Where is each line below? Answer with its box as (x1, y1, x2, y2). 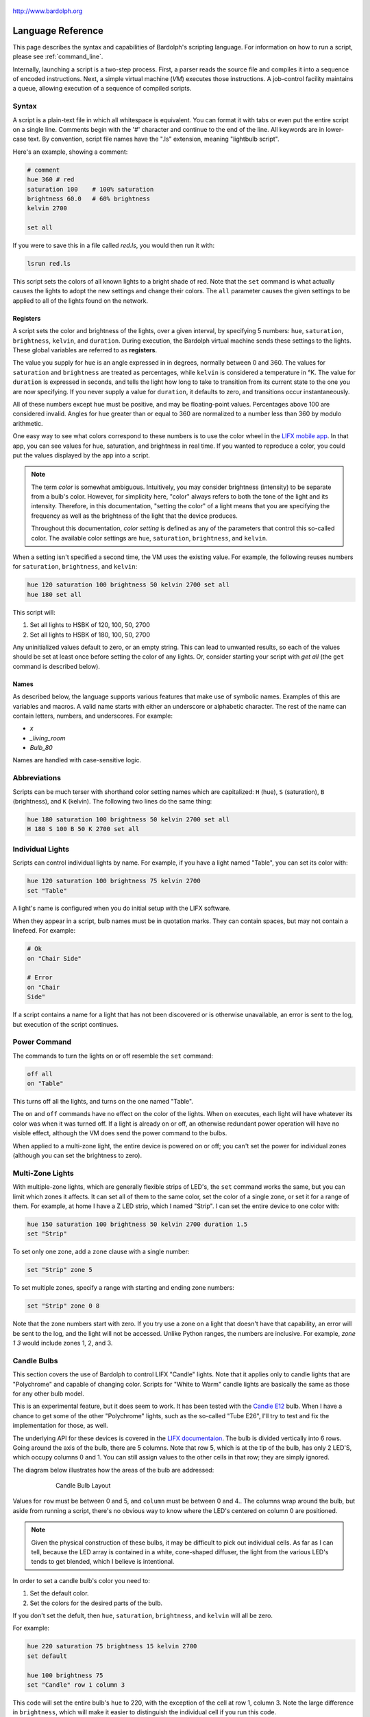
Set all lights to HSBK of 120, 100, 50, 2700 (29, 621, 151, 629)
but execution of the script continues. (12, 1020, 119, 1028)
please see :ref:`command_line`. (12, 52, 103, 61)
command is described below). (12, 662, 101, 670)
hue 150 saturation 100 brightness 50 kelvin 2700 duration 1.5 (27, 1220, 248, 1228)
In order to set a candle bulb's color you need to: (12, 1576, 151, 1584)
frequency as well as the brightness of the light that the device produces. (31, 512, 238, 520)
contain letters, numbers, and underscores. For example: (12, 712, 173, 720)
